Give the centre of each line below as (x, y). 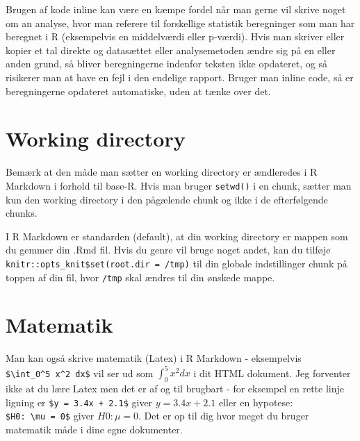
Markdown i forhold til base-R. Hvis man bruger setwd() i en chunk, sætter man (179, 185)
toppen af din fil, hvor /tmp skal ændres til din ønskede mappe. (140, 277)
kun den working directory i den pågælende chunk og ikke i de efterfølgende (167, 199)
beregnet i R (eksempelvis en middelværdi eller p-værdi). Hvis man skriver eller (175, 36)
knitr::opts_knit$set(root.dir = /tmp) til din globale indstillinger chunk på (177, 263)
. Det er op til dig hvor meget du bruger (223, 416)
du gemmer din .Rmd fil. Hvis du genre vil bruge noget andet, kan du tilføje (168, 250)
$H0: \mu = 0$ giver (50, 416)
